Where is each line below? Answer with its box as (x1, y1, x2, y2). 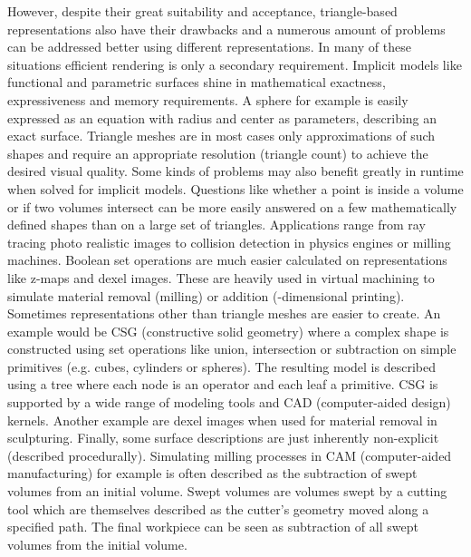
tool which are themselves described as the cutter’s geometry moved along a (7, 499, 429, 518)
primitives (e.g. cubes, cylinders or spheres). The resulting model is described (7, 357, 436, 376)
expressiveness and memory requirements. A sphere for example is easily (7, 90, 409, 109)
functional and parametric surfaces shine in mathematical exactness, (7, 73, 386, 92)
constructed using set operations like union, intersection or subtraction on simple (7, 339, 457, 358)
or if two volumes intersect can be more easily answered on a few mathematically (7, 197, 457, 216)
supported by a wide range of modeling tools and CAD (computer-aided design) (7, 393, 451, 412)
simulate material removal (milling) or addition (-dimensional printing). (7, 286, 405, 305)
